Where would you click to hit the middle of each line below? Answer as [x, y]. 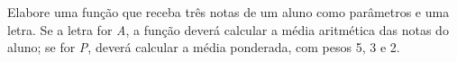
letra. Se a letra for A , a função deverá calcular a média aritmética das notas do [228, 29]
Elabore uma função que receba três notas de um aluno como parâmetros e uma [228, 12]
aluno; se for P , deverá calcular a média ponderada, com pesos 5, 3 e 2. [204, 47]
